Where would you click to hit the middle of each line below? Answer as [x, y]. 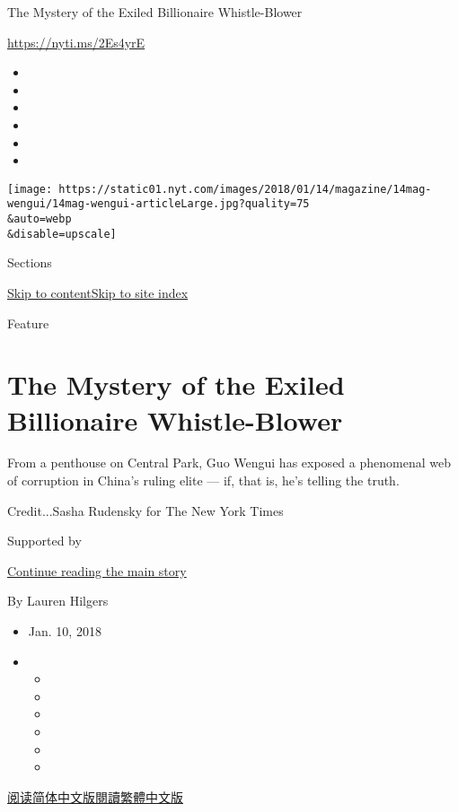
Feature [28, 323]
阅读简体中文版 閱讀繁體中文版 [95, 796]
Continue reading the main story [97, 570]
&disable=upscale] [62, 234]
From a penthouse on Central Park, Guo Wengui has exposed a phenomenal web [229, 463]
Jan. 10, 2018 [65, 631]
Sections [30, 262]
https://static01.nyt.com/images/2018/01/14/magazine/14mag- [245, 189]
